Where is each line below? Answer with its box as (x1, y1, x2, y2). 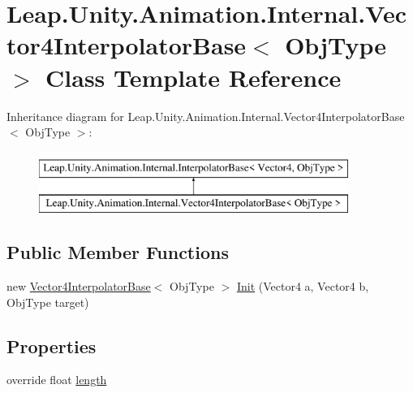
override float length (6, 371, 107, 388)
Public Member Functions (6, 240, 229, 265)
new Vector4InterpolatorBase (6, 278, 151, 295)
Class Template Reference (45, 60, 342, 93)
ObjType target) (6, 293, 89, 310)
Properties (6, 333, 97, 358)
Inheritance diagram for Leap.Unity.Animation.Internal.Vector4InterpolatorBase (6, 107, 405, 124)
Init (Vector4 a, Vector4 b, (236, 278, 369, 295)
